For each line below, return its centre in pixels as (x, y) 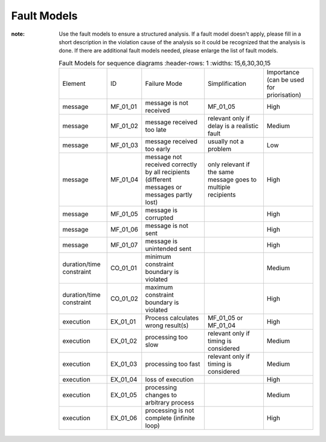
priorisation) (284, 95)
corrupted (159, 218)
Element (74, 83)
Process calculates (172, 318)
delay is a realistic (233, 126)
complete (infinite (170, 418)
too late (156, 130)
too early (158, 149)
